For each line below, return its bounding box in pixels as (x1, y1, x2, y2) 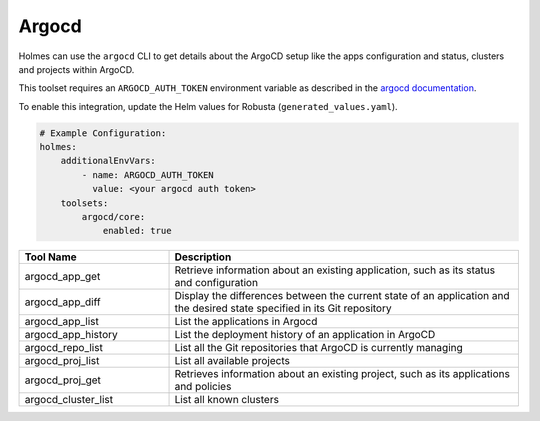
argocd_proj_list (24, 354, 100, 368)
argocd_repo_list (24, 341, 104, 355)
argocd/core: (81, 211, 146, 223)
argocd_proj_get (24, 373, 102, 387)
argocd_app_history (24, 328, 119, 342)
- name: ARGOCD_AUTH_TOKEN (81, 169, 214, 180)
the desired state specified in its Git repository (174, 301, 392, 315)
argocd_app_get (24, 270, 101, 284)
